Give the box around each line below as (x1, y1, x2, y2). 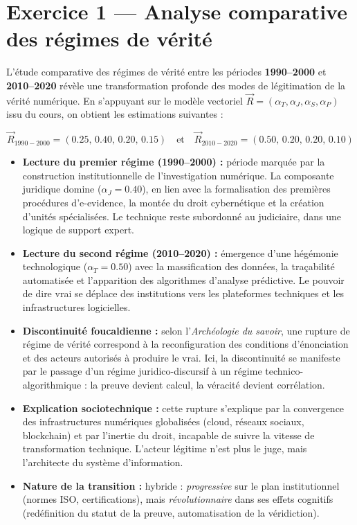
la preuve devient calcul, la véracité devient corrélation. (90, 377, 325, 392)
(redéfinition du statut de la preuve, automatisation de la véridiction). (22, 505, 320, 519)
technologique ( (22, 259, 88, 274)
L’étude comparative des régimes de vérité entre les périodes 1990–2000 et (6, 64, 327, 79)
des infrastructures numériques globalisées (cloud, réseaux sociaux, (22, 414, 304, 429)
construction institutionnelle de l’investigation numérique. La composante (22, 168, 334, 182)
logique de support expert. (22, 222, 134, 237)
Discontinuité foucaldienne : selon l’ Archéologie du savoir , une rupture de (22, 323, 350, 337)
